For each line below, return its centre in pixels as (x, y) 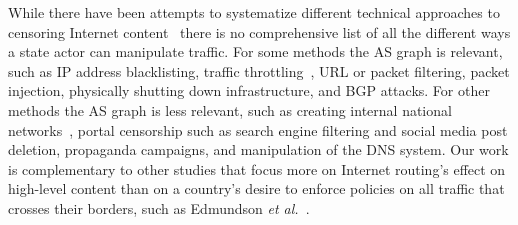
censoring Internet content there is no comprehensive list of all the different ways (259, 31)
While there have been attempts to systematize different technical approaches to (254, 12)
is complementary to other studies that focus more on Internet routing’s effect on (257, 168)
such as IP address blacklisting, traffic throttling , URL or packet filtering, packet (259, 70)
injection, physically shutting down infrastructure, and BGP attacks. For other (249, 90)
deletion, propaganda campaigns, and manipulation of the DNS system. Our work (258, 149)
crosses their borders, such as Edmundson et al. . (159, 207)
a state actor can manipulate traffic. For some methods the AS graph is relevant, (255, 51)
